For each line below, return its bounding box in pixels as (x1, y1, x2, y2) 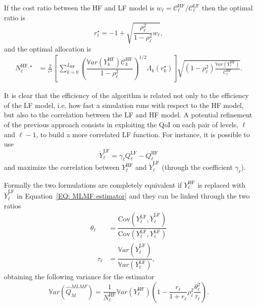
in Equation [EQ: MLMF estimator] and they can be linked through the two (17, 191, 250, 201)
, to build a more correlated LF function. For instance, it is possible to (36, 129, 250, 139)
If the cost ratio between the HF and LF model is (4, 2, 154, 12)
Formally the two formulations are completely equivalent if (4, 179, 182, 190)
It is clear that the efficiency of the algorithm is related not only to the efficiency (4, 90, 249, 101)
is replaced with (197, 179, 246, 190)
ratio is (4, 12, 25, 22)
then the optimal (202, 2, 253, 12)
